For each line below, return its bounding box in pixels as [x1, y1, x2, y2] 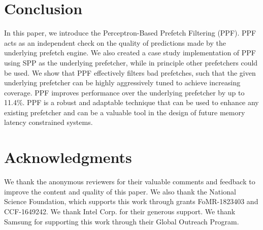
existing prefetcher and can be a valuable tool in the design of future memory [4, 107, 245, 117]
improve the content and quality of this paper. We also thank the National [4, 186, 236, 196]
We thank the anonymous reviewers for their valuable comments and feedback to [4, 176, 255, 187]
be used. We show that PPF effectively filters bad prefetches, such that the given [4, 67, 256, 78]
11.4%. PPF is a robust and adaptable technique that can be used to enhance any [4, 97, 259, 108]
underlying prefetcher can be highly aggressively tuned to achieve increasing [4, 77, 241, 88]
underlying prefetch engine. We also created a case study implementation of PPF [4, 47, 256, 58]
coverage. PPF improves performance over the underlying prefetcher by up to [4, 87, 245, 97]
